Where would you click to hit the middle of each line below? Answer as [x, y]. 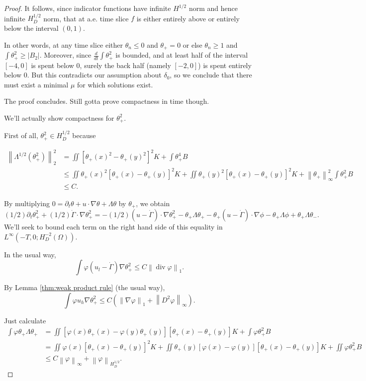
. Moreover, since [65, 55]
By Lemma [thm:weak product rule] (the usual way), [85, 287]
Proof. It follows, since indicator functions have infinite [88, 8]
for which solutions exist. [115, 84]
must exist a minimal [36, 84]
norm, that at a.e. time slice [86, 18]
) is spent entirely [225, 65]
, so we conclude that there [211, 75]
